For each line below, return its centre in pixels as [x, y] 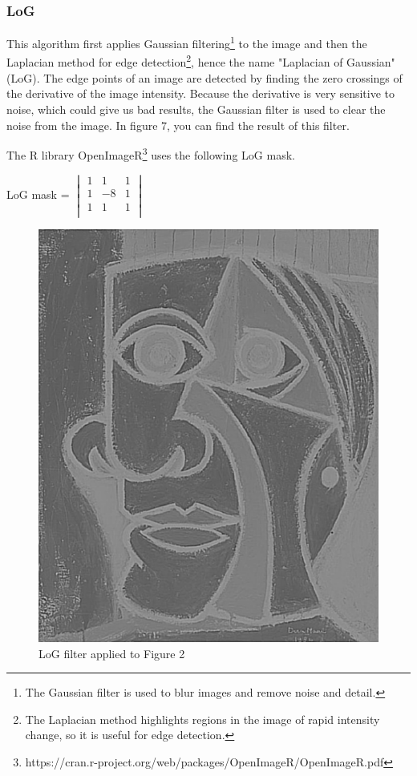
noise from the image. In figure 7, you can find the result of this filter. [178, 125]
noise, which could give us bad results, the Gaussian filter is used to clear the [196, 109]
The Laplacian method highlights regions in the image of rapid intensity [202, 719]
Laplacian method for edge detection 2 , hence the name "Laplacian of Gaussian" [201, 61]
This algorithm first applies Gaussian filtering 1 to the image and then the [187, 42]
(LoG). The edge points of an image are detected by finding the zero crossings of [204, 77]
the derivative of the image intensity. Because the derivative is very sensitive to [201, 93]
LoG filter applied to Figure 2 [112, 653]
